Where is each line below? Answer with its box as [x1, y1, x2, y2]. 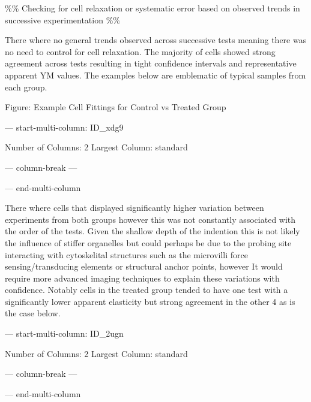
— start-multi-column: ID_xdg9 [5, 120, 124, 133]
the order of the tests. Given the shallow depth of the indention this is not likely [5, 225, 300, 237]
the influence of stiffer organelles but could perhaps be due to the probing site [5, 236, 292, 249]
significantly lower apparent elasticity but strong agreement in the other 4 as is [5, 295, 295, 307]
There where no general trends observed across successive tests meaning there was [5, 34, 307, 46]
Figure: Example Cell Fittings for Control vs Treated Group [5, 101, 226, 113]
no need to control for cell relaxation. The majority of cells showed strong [5, 45, 276, 58]
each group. [5, 80, 47, 93]
